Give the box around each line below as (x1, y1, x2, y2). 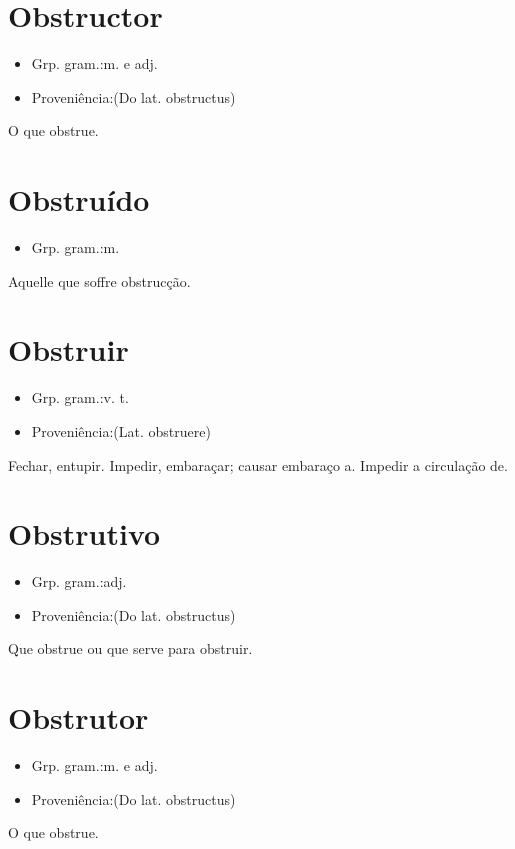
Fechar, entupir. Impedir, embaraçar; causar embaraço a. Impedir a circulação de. (8, 454, 508, 475)
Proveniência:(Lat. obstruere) (31, 420, 211, 441)
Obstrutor (8, 697, 149, 738)
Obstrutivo (8, 513, 161, 554)
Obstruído (8, 179, 150, 220)
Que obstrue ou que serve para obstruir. (8, 638, 253, 659)
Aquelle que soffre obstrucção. (8, 270, 191, 291)
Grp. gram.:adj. (31, 571, 127, 592)
